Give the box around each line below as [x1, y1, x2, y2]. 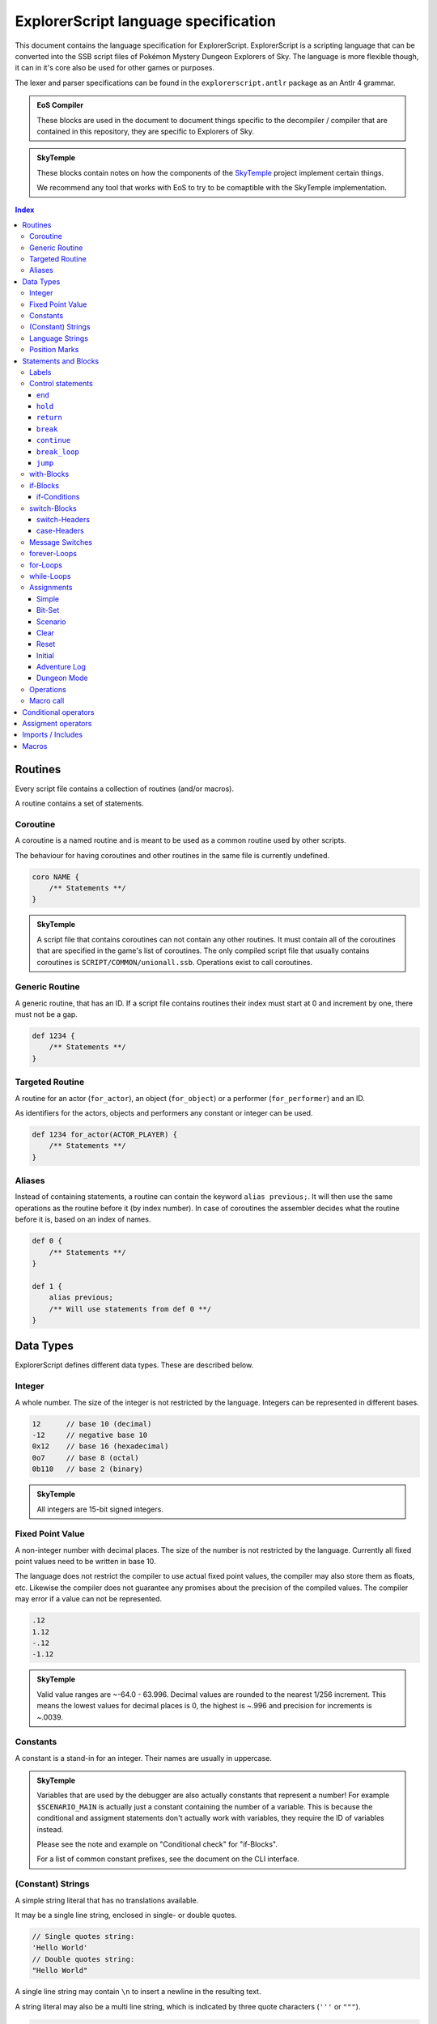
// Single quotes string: [32, 1932, 135, 1941]
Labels [29, 367, 52, 376]
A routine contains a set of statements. [15, 798, 145, 809]
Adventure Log [36, 662, 87, 672]
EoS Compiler [36, 100, 84, 110]
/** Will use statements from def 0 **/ [49, 1304, 212, 1313]
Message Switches [29, 537, 93, 546]
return [36, 413, 62, 423]
